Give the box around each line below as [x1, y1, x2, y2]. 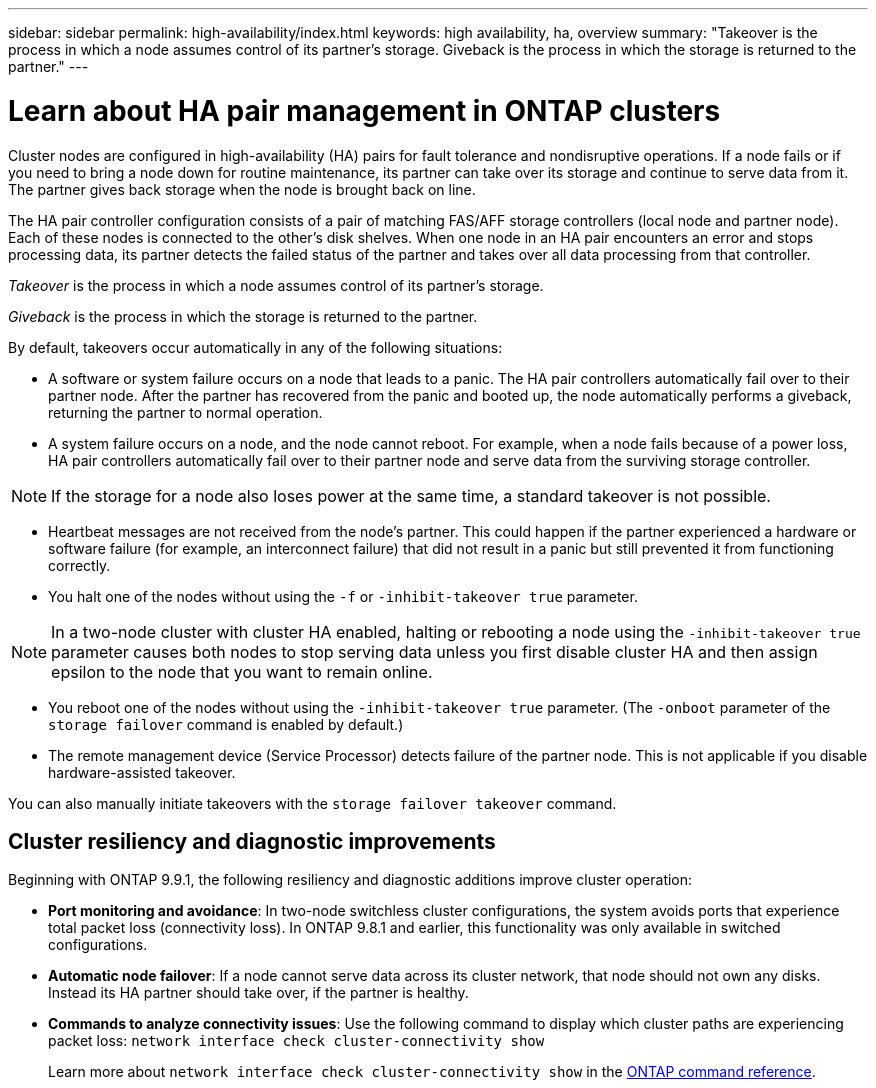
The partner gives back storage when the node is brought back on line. [8, 180, 476, 198]
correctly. [48, 556, 111, 574]
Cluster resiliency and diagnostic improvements [8, 828, 496, 854]
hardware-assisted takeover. [48, 763, 236, 781]
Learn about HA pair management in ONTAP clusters [8, 93, 721, 128]
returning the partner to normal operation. [48, 403, 323, 421]
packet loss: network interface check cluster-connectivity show [48, 1032, 545, 1050]
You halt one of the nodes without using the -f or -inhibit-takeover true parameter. [48, 587, 638, 605]
